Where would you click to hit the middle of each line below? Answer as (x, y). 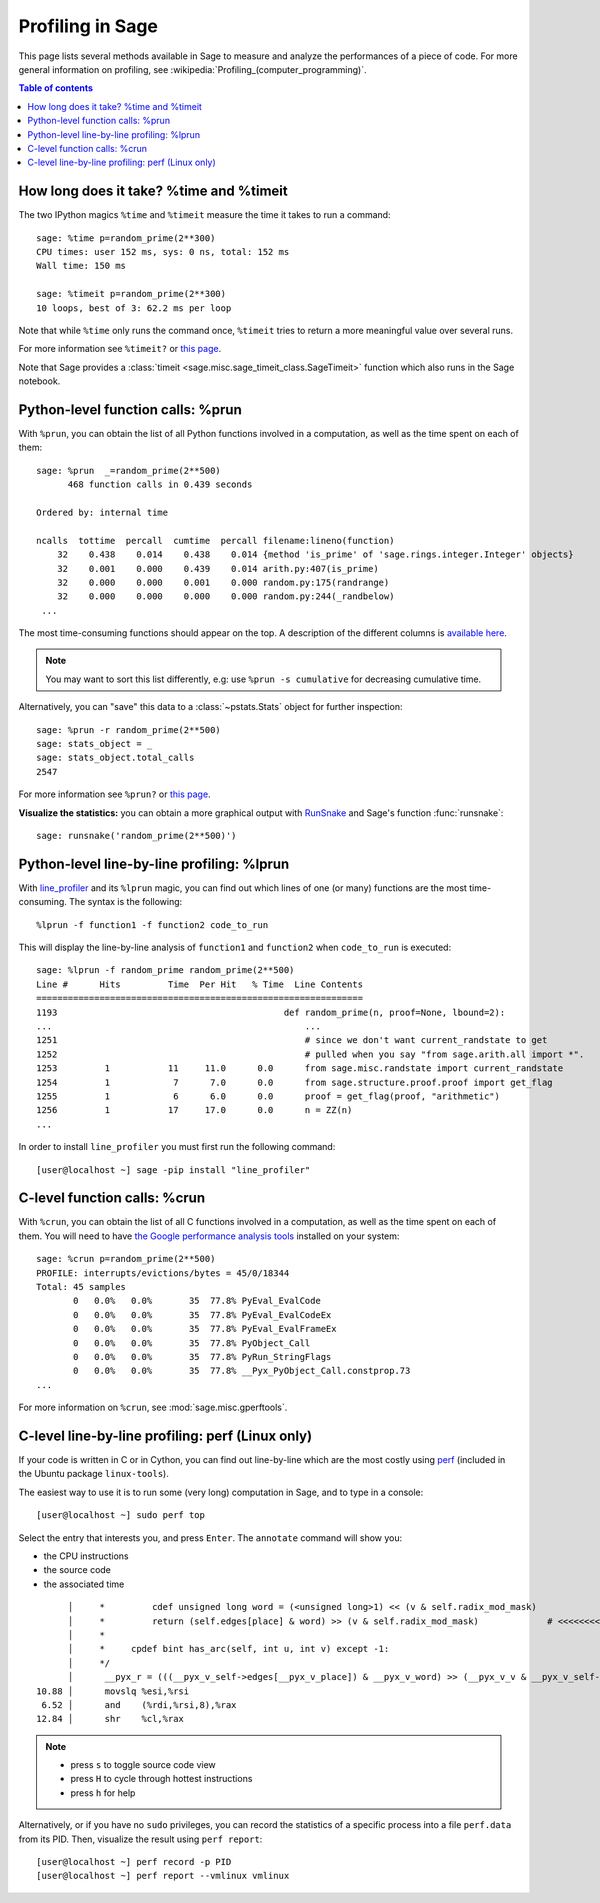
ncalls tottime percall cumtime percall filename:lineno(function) (215, 540)
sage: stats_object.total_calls (115, 758)
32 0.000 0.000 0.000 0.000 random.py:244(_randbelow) (225, 596)
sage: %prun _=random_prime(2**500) (129, 470)
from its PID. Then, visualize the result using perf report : (140, 1839)
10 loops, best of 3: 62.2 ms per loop (134, 308)
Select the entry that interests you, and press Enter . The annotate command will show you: (210, 1537)
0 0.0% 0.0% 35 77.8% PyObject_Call (192, 1343)
